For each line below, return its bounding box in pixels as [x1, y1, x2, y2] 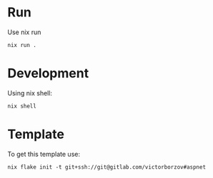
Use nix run [7, 28, 41, 36]
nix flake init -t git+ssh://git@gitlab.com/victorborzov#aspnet [7, 163, 206, 171]
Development [7, 66, 89, 82]
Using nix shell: [7, 88, 52, 97]
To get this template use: [7, 150, 81, 158]
